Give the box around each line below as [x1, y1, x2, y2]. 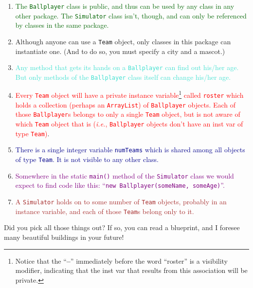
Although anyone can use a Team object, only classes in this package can [15, 36, 231, 46]
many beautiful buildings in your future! [4, 232, 124, 242]
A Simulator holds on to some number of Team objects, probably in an [15, 197, 227, 207]
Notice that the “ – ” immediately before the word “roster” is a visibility [15, 255, 228, 266]
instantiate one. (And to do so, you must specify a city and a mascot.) [15, 46, 225, 56]
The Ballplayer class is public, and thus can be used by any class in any [15, 1, 235, 11]
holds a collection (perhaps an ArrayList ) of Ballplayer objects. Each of [15, 99, 236, 109]
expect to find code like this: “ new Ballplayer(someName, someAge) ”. [15, 180, 225, 190]
